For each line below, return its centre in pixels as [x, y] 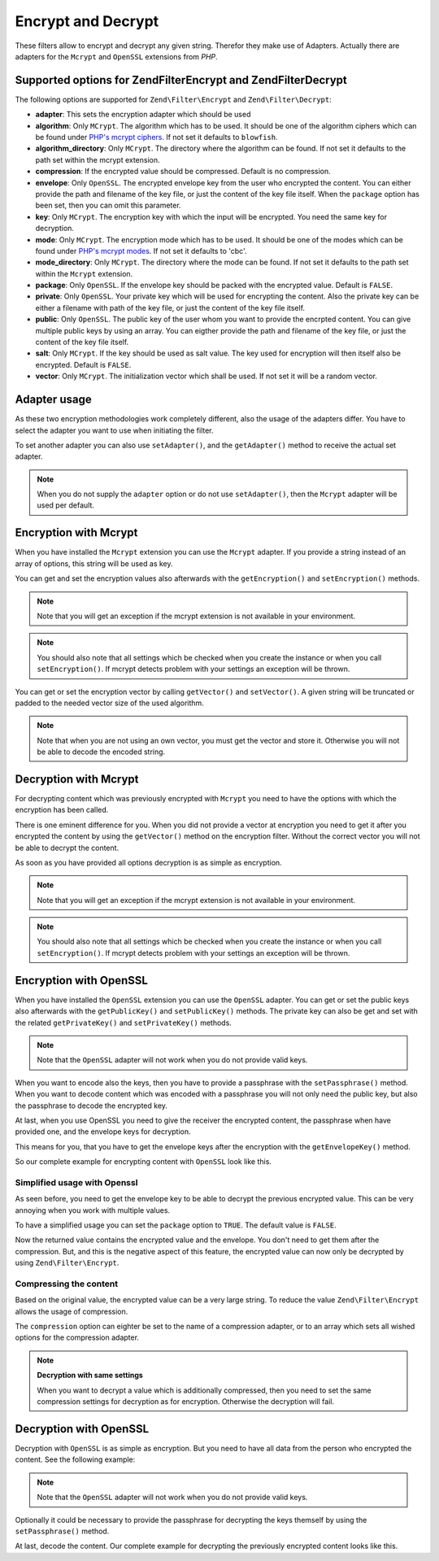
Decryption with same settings [90, 1376]
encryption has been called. [62, 810]
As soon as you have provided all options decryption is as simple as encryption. [148, 862]
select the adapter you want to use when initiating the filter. [115, 430]
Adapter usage [54, 400]
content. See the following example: [75, 1459]
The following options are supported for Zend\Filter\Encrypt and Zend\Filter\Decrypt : [174, 99]
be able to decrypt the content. [67, 848]
